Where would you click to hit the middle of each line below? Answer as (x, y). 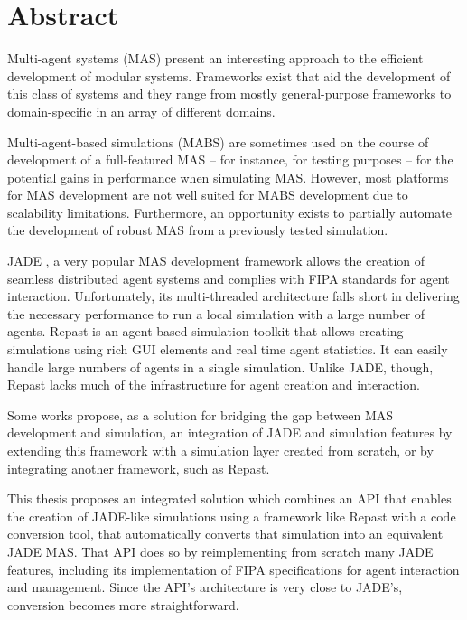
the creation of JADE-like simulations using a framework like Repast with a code (232, 516)
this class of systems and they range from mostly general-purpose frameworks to (229, 94)
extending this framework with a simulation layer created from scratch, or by (220, 450)
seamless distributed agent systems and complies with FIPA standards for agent (229, 278)
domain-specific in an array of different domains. (141, 111)
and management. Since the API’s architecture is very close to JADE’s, (205, 587)
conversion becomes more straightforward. (123, 604)
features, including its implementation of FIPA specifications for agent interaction (233, 569)
